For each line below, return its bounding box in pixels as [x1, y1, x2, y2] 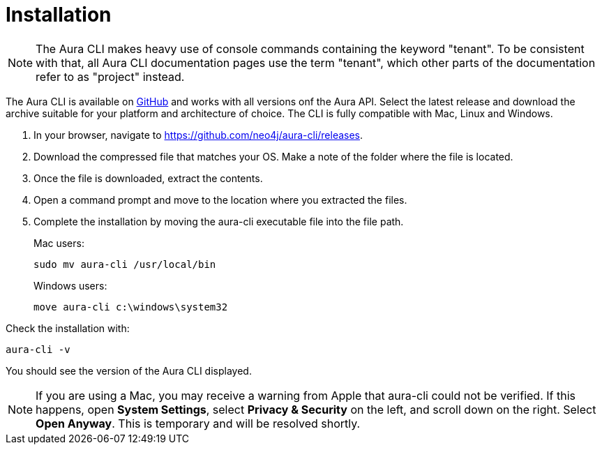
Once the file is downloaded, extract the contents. [33, 172, 263, 184]
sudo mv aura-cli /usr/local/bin [33, 258, 216, 270]
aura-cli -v [6, 343, 70, 355]
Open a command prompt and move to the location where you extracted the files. [33, 193, 407, 206]
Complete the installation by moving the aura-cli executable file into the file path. [33, 215, 404, 227]
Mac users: [33, 237, 84, 249]
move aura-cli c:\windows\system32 [33, 301, 228, 313]
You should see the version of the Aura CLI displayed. [6, 364, 252, 377]
